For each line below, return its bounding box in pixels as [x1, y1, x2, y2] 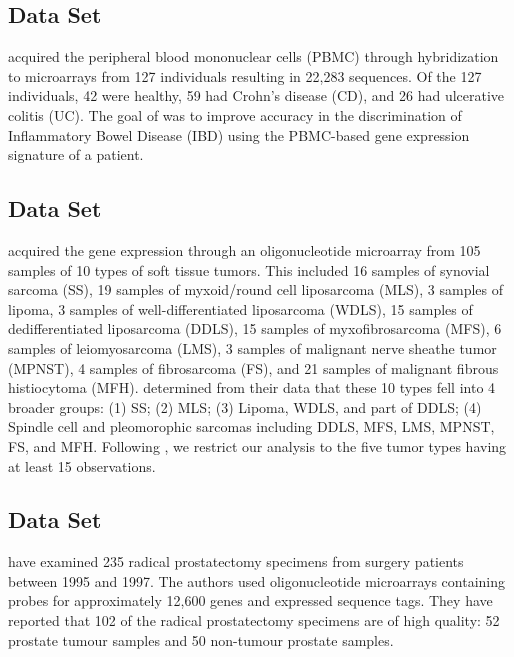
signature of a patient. [8, 144, 144, 165]
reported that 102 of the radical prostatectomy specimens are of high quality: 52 [8, 610, 500, 631]
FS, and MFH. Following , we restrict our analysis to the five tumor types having [8, 435, 507, 456]
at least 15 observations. [8, 455, 156, 476]
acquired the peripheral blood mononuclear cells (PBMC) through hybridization [8, 46, 499, 67]
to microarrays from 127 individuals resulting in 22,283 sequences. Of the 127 [8, 65, 482, 86]
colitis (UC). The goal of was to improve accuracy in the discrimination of [8, 104, 462, 125]
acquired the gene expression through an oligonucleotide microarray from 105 [8, 239, 481, 260]
